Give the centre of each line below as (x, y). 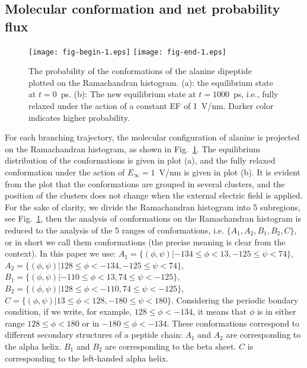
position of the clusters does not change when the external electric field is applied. (154, 195)
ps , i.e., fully (256, 94)
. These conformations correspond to (233, 323)
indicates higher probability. (79, 117)
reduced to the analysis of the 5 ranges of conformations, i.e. (114, 230)
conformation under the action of (65, 172)
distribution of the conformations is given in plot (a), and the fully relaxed (140, 160)
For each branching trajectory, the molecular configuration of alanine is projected (152, 137)
